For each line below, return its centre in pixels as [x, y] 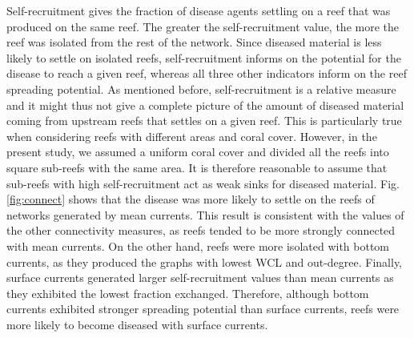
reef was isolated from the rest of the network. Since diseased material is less [194, 42]
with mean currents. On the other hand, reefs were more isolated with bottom [198, 245]
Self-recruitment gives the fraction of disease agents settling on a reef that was [199, 10]
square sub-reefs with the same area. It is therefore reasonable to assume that [197, 167]
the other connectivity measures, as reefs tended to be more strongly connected [201, 230]
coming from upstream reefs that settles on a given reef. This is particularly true [204, 121]
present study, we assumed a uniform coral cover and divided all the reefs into [198, 152]
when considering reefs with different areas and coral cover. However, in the [192, 136]
